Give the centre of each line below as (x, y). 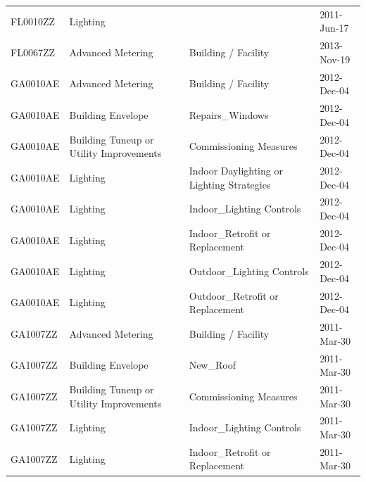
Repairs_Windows (229, 114)
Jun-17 (334, 28)
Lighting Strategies (230, 184)
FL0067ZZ (33, 52)
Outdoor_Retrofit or (234, 295)
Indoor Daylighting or (236, 170)
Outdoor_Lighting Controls (249, 271)
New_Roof (212, 365)
